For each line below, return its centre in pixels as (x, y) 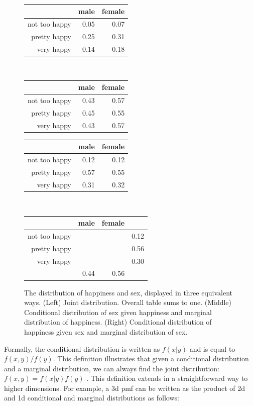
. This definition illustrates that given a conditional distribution (151, 359)
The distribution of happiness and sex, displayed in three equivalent (129, 292)
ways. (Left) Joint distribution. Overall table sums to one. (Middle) (128, 302)
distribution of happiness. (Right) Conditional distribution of (118, 322)
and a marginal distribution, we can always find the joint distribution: (112, 368)
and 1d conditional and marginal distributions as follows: (92, 398)
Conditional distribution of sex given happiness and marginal (118, 312)
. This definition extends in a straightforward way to (167, 378)
